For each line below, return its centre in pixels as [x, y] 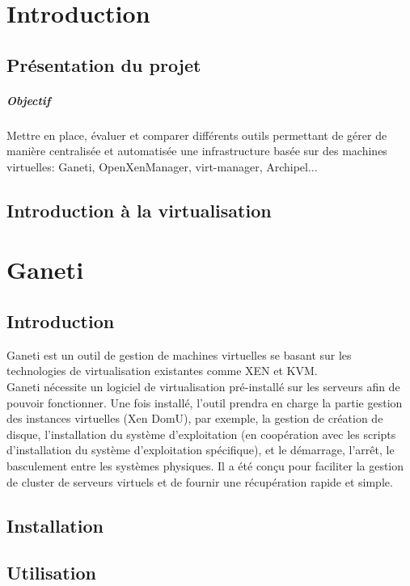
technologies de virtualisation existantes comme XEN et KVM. [162, 371]
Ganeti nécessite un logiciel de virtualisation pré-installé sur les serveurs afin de [203, 387]
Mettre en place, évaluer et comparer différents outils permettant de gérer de [197, 135]
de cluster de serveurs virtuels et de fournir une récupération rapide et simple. [200, 481]
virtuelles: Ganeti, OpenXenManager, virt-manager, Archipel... [162, 166]
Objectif [29, 100]
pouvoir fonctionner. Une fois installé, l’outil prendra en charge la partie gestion [205, 402]
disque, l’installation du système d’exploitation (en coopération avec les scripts [201, 434]
